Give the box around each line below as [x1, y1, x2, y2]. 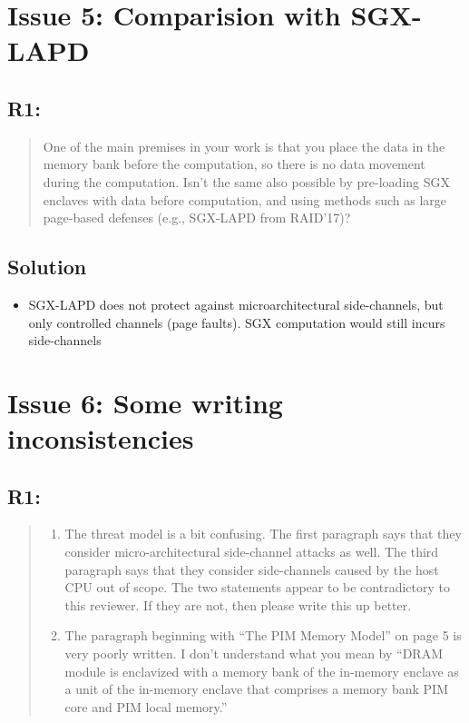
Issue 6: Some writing [7, 383, 283, 421]
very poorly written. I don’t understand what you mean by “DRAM [64, 644, 443, 663]
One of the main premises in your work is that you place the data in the [43, 136, 445, 155]
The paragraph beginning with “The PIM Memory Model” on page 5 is [64, 626, 462, 645]
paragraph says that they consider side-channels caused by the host [64, 560, 439, 579]
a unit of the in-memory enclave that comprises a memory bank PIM [64, 679, 448, 698]
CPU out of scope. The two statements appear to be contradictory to [64, 578, 450, 597]
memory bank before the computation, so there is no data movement [43, 154, 425, 173]
